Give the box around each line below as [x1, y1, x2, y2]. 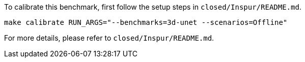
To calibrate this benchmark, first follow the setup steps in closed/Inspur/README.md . [4, 3, 301, 11]
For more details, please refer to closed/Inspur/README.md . [4, 34, 214, 42]
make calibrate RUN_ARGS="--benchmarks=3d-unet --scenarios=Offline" [4, 18, 288, 26]
